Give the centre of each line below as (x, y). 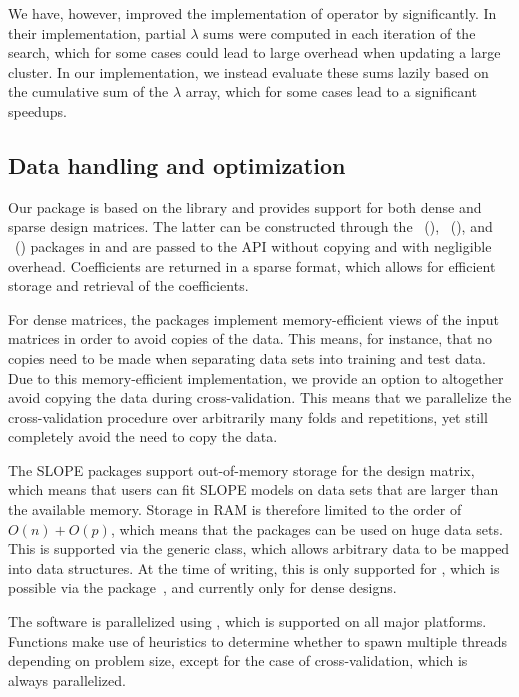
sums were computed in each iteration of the (339, 32)
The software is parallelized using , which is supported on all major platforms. (247, 621)
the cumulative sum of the (88, 91)
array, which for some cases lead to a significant (331, 91)
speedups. (37, 110)
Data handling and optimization (177, 164)
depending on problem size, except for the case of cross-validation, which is (238, 660)
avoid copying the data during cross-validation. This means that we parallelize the (260, 397)
